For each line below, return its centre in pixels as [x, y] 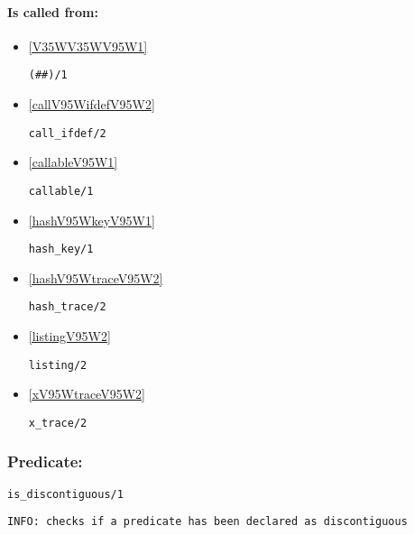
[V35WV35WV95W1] [88, 46]
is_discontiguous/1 [65, 494]
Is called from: [53, 11]
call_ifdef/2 [67, 133]
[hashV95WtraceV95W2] [96, 277]
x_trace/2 [58, 423]
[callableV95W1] [73, 162]
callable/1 [61, 191]
